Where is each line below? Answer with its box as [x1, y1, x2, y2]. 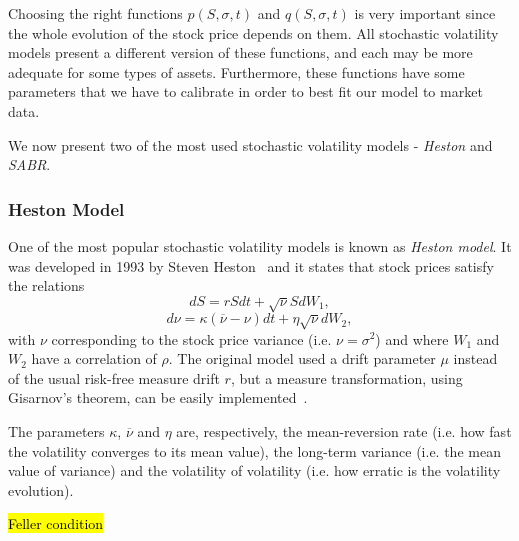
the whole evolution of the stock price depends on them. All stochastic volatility [8, 22, 499, 43]
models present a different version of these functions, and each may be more [8, 42, 473, 63]
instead [453, 348, 498, 369]
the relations [8, 275, 85, 296]
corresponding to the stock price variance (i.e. [51, 328, 332, 349]
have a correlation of [31, 348, 157, 369]
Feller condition [8, 513, 104, 534]
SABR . [8, 154, 51, 175]
